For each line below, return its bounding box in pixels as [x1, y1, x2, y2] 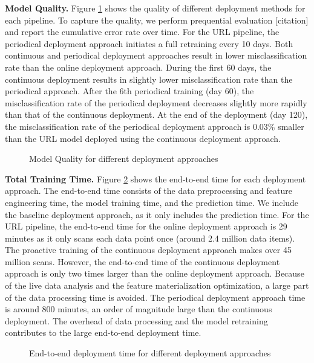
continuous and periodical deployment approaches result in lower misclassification [5, 49, 307, 62]
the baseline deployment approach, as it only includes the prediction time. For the [5, 208, 309, 220]
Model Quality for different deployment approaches [29, 152, 218, 165]
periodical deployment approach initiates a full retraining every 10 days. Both [5, 37, 293, 50]
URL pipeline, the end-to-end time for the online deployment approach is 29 [5, 220, 287, 233]
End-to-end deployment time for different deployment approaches [29, 347, 271, 359]
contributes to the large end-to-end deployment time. [5, 326, 201, 339]
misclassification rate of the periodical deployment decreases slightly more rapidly [5, 96, 307, 109]
